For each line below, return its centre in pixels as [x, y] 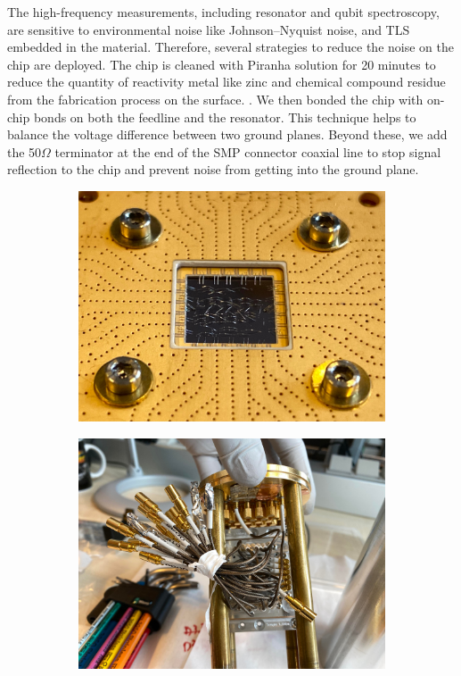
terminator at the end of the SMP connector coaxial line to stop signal [248, 151]
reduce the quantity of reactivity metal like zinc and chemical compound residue [226, 82]
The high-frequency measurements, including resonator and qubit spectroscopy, [223, 12]
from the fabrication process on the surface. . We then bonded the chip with [215, 99]
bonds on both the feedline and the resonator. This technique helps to [225, 117]
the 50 [25, 151]
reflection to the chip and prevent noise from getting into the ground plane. [213, 169]
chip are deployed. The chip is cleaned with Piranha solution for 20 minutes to [222, 64]
